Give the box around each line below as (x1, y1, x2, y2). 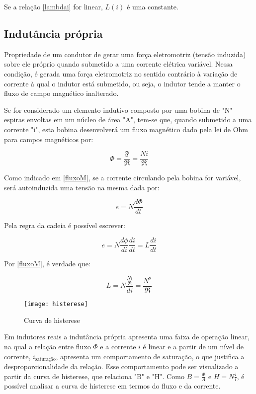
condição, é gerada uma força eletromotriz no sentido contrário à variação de (4, 68, 238, 79)
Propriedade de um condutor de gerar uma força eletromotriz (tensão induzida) (4, 49, 246, 59)
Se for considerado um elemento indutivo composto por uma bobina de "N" (4, 104, 233, 115)
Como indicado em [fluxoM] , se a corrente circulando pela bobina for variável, (4, 172, 241, 183)
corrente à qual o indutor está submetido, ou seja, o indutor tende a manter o (4, 78, 241, 88)
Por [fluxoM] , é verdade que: (4, 258, 90, 269)
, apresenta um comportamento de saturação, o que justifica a (56, 351, 245, 361)
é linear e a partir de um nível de (143, 341, 244, 351)
